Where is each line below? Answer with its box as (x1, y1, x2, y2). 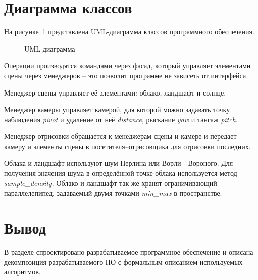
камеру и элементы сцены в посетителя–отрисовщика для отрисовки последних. (4, 141, 251, 151)
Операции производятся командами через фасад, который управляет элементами (4, 60, 251, 71)
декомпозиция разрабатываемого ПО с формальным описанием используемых (4, 256, 243, 267)
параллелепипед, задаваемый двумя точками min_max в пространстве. (4, 188, 222, 198)
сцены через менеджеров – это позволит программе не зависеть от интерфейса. (4, 70, 248, 80)
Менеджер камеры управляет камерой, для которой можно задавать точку (4, 104, 230, 115)
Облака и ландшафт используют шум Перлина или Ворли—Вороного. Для (4, 158, 233, 168)
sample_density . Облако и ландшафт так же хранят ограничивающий (4, 177, 217, 188)
